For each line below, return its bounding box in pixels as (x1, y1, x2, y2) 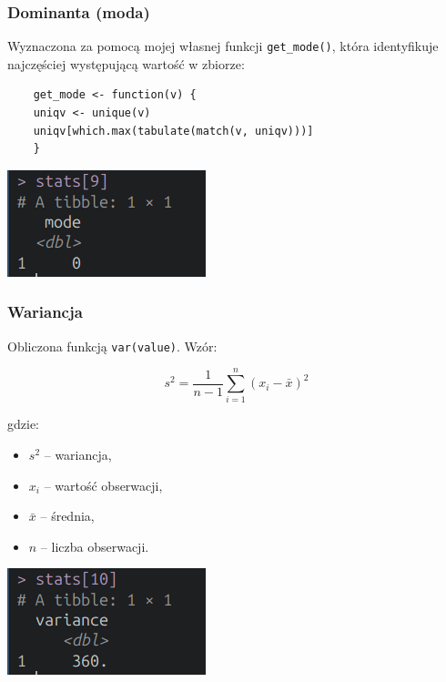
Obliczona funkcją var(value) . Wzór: (7, 336, 218, 355)
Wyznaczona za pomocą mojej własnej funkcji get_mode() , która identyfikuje (7, 36, 439, 56)
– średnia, (40, 506, 95, 525)
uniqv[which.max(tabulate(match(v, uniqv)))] (33, 124, 314, 137)
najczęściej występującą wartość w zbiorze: (7, 54, 245, 73)
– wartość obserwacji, (44, 475, 163, 494)
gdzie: (7, 414, 39, 433)
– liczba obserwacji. (40, 536, 149, 555)
